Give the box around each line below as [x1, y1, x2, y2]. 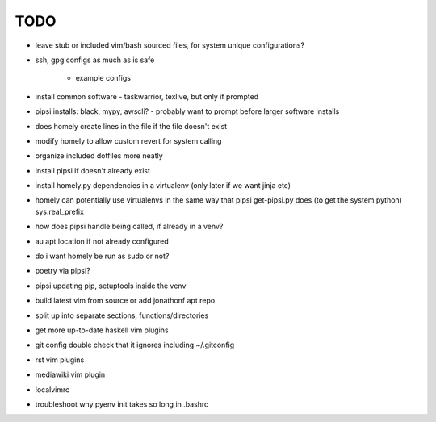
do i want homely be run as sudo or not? [35, 251, 170, 261]
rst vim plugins [35, 355, 85, 365]
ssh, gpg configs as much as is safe [35, 55, 155, 65]
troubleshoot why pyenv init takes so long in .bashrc [35, 399, 209, 409]
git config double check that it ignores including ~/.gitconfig [35, 340, 235, 350]
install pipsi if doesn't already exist [35, 165, 151, 175]
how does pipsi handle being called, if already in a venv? [35, 222, 224, 232]
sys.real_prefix [35, 207, 85, 216]
